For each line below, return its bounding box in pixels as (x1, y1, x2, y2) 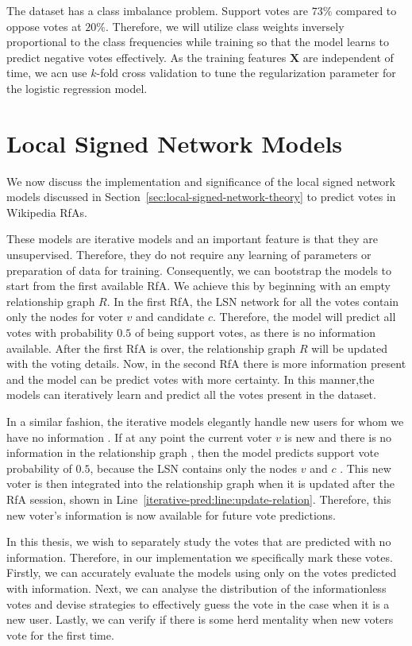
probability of (6, 459, 72, 476)
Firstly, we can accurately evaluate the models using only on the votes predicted (6, 564, 397, 581)
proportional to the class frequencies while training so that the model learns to (6, 33, 390, 50)
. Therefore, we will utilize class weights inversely (105, 17, 345, 34)
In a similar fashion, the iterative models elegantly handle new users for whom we (6, 413, 404, 429)
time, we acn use (6, 64, 87, 81)
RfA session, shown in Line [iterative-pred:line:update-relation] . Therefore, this (6, 490, 391, 507)
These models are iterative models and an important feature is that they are (6, 230, 378, 247)
